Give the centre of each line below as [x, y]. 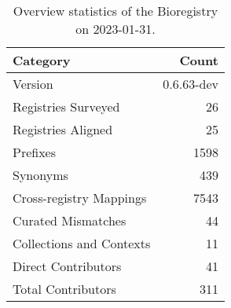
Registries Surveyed [66, 106]
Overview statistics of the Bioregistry [115, 11]
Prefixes [35, 152]
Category [42, 60]
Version [33, 84]
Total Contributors [64, 289]
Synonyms [40, 175]
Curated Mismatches [70, 220]
